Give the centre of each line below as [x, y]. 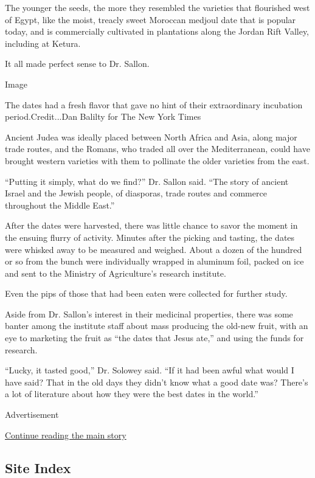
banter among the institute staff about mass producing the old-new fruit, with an [157, 326]
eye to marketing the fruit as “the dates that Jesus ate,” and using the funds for [154, 338]
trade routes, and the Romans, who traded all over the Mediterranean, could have [157, 149]
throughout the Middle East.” [60, 205]
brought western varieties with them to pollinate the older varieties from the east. [157, 160]
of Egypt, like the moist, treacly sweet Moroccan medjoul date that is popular [151, 19]
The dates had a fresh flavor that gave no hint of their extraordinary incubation [154, 104]
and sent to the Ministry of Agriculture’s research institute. [116, 273]
